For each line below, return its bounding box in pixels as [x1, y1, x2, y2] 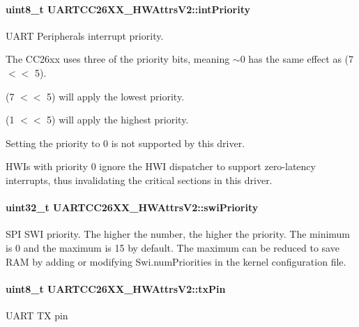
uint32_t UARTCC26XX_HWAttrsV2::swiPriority [6, 200, 259, 215]
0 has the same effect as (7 [240, 52, 354, 66]
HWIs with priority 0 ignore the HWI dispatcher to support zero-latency [6, 159, 316, 174]
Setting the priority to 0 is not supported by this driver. [6, 135, 245, 150]
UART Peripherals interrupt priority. [6, 28, 164, 43]
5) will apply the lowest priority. [47, 89, 185, 103]
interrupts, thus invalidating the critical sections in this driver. [6, 172, 273, 187]
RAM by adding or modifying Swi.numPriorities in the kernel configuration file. [6, 254, 346, 268]
